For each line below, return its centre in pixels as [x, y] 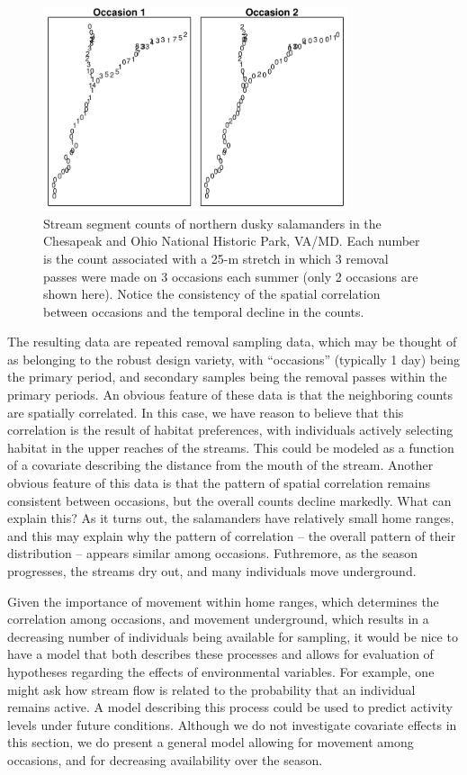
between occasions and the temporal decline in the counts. [204, 311]
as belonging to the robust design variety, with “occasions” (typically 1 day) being [233, 359]
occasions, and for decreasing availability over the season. [165, 759]
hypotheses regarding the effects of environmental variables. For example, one [221, 671]
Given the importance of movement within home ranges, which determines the [223, 601]
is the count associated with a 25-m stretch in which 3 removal [216, 258]
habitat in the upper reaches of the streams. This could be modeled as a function [231, 447]
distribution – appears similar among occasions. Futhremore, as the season [213, 553]
